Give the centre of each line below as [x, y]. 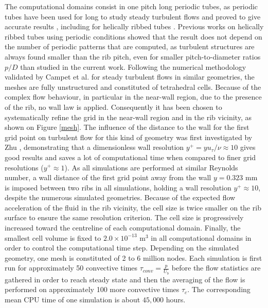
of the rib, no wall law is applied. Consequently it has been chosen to [113, 107]
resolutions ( [24, 167]
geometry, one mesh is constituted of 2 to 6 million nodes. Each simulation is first [133, 257]
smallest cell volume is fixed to [53, 237]
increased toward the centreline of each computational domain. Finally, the [123, 228]
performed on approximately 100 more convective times [92, 289]
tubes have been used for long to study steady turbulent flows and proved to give [133, 16]
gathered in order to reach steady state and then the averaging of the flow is [125, 279]
